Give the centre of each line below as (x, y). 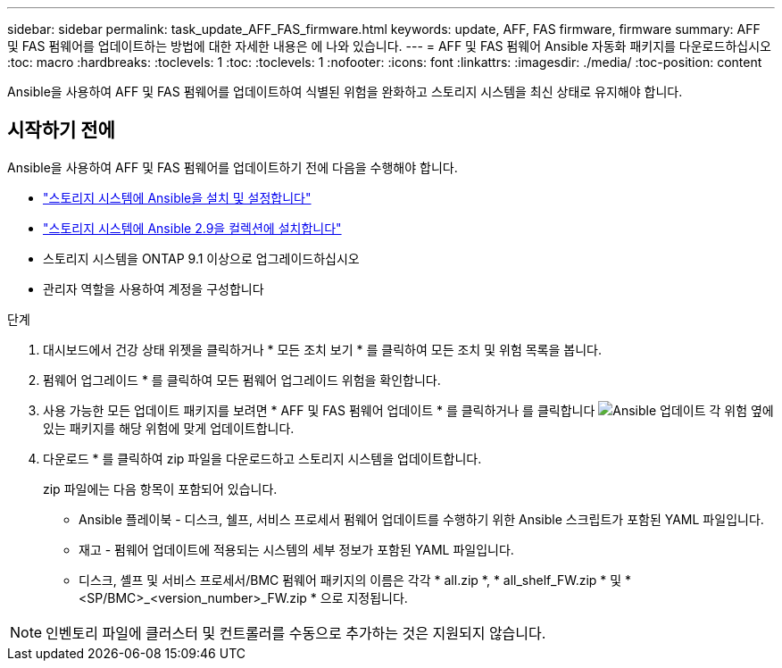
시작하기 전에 (61, 130)
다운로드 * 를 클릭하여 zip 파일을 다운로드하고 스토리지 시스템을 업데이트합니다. (262, 458)
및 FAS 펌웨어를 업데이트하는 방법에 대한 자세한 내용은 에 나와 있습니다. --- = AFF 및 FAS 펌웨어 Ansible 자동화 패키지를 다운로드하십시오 (389, 46)
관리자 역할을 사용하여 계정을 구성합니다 (154, 288)
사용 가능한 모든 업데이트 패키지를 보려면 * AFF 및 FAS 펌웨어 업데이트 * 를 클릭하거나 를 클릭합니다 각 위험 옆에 (408, 410)
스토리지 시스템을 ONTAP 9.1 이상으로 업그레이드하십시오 (201, 258)
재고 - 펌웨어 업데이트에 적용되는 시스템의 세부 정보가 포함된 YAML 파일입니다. (296, 549)
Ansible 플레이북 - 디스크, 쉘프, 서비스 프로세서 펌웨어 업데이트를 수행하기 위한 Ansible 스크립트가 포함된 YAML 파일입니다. (421, 519)
